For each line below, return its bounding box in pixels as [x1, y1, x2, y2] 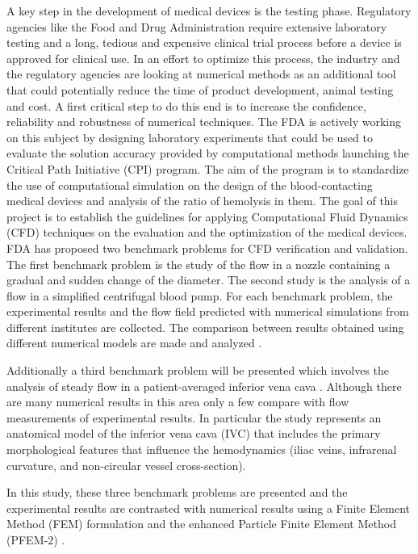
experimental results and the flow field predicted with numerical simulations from [6, 303, 409, 320]
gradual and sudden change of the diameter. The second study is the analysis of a [6, 271, 411, 288]
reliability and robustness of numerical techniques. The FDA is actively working [6, 113, 401, 130]
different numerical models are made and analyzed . [6, 334, 262, 351]
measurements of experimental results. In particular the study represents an [6, 409, 382, 426]
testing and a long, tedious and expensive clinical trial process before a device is [6, 34, 402, 51]
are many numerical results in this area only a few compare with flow [6, 393, 349, 410]
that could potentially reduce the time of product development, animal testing [6, 81, 394, 98]
